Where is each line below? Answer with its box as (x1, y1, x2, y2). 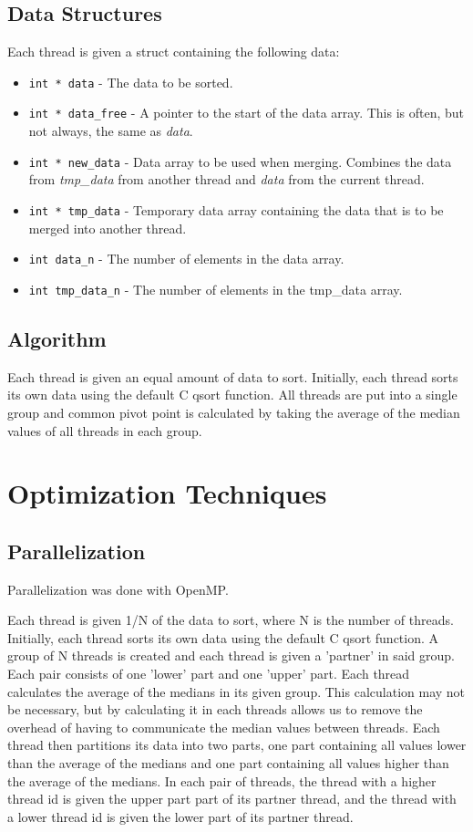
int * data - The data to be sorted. (28, 72, 233, 91)
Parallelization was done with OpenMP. (7, 579, 229, 598)
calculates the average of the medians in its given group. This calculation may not (7, 681, 466, 701)
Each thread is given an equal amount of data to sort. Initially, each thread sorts (7, 367, 458, 386)
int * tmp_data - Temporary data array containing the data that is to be (28, 200, 444, 219)
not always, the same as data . (28, 121, 193, 140)
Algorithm (7, 324, 107, 352)
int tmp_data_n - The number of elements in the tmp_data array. (28, 279, 403, 298)
